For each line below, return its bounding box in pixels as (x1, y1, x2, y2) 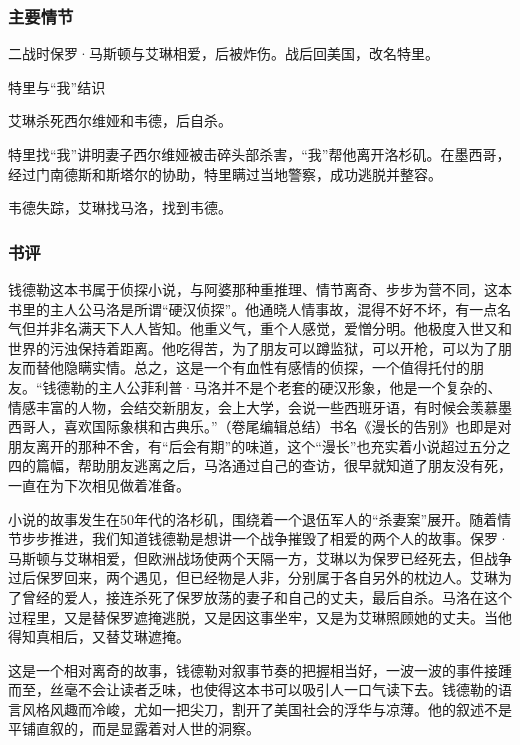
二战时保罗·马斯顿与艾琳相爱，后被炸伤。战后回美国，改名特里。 (8, 43, 439, 64)
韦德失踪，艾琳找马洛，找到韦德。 (8, 197, 232, 218)
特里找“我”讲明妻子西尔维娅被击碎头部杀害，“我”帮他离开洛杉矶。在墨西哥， (8, 144, 511, 164)
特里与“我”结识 (8, 76, 106, 97)
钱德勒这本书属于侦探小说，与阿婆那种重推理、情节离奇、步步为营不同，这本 (8, 279, 512, 299)
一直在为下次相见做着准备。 (8, 474, 190, 495)
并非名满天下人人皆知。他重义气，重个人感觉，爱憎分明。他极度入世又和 (35, 318, 512, 339)
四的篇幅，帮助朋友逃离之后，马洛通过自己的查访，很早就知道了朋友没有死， (8, 455, 512, 476)
